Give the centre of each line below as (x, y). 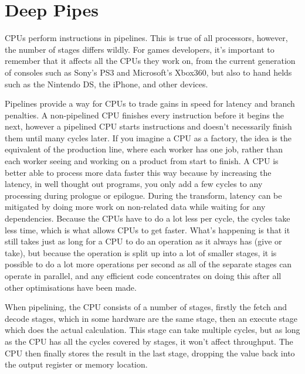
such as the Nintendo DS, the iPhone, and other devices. (106, 84)
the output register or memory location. (76, 364)
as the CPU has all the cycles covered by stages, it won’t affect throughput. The (149, 341)
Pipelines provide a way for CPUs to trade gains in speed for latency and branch (150, 103)
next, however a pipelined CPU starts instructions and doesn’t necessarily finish (148, 126)
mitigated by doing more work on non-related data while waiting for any (135, 207)
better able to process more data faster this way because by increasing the (138, 172)
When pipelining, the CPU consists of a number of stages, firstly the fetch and (146, 307)
